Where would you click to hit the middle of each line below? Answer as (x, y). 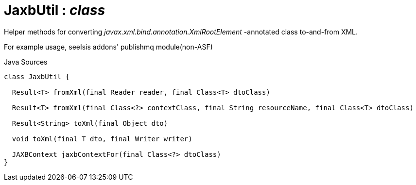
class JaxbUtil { (37, 76)
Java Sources (26, 62)
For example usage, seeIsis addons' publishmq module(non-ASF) (108, 47)
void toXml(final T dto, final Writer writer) (102, 139)
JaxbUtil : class (55, 10)
